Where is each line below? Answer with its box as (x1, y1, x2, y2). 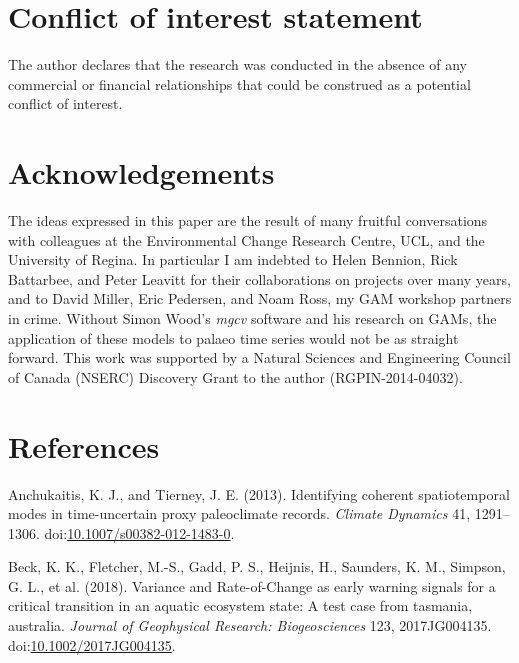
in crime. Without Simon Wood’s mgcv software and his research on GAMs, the (8, 308, 497, 328)
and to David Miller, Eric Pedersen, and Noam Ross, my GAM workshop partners (8, 288, 512, 309)
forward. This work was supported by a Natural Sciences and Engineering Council (8, 347, 511, 368)
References (8, 425, 160, 466)
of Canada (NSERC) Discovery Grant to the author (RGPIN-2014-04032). (8, 366, 463, 387)
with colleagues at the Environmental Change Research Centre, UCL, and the (8, 229, 485, 250)
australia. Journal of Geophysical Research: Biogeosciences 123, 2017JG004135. (8, 615, 492, 636)
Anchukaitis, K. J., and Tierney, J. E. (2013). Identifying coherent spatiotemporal (8, 483, 510, 504)
